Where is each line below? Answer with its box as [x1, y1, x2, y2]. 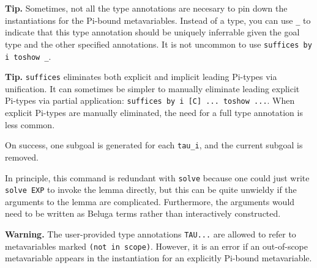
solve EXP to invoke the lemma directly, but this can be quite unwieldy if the [5, 183, 297, 196]
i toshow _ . [5, 49, 51, 62]
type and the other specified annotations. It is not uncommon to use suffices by [5, 37, 312, 50]
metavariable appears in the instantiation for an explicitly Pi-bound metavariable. [5, 252, 312, 264]
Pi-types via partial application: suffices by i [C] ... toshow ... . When [5, 94, 295, 107]
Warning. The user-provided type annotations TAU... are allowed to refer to [5, 228, 296, 240]
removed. [5, 150, 39, 163]
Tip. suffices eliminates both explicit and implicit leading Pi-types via [5, 70, 277, 83]
